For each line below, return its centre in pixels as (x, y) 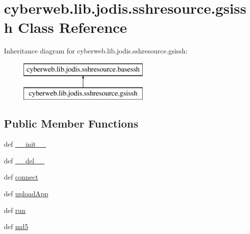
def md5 (16, 226)
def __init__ (25, 144)
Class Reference (73, 27)
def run (15, 210)
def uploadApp (26, 194)
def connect (21, 177)
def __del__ (24, 160)
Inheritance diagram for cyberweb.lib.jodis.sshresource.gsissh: (96, 51)
